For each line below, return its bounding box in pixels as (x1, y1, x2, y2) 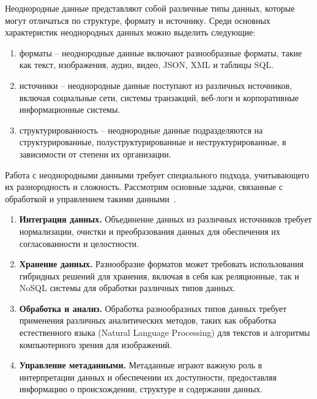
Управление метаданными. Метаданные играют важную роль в (19, 359, 263, 371)
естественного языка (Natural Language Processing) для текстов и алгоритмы (19, 326, 310, 339)
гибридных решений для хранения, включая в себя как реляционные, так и (19, 269, 299, 282)
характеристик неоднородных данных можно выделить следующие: (5, 26, 256, 39)
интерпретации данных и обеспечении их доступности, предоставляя (19, 370, 277, 383)
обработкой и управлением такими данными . (5, 192, 176, 205)
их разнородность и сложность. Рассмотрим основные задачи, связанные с (5, 180, 283, 193)
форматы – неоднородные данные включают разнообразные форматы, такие (19, 46, 302, 59)
